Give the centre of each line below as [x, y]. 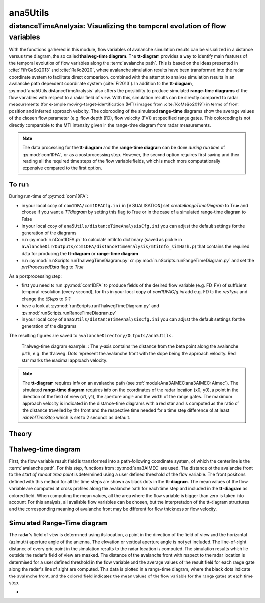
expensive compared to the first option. [62, 168]
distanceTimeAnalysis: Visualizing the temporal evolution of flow [118, 26]
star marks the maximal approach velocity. [64, 360]
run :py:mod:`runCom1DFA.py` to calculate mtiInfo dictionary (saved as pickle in [102, 239]
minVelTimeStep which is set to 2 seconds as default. [76, 417]
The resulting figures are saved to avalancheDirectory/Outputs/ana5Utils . [91, 335]
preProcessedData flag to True [53, 267]
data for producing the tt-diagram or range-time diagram [80, 253]
